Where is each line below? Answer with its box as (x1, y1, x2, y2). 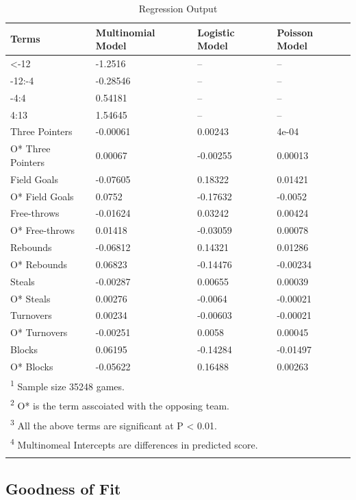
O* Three (10, 141, 51, 156)
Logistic (197, 25, 235, 39)
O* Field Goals (10, 189, 74, 203)
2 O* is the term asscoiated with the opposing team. (10, 396, 229, 412)
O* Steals (10, 291, 51, 305)
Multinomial (95, 25, 155, 39)
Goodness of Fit (5, 477, 121, 499)
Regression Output (138, 1, 218, 15)
